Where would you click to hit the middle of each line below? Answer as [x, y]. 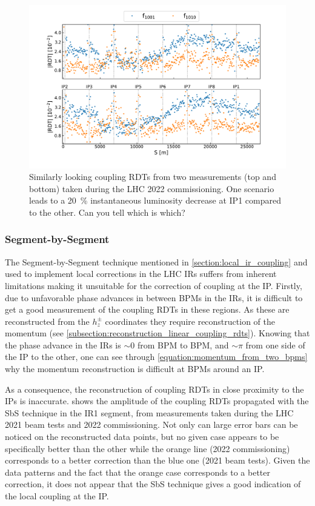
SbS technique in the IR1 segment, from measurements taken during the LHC [149, 412]
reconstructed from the [47, 321]
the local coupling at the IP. [57, 496]
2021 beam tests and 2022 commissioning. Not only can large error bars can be [151, 424]
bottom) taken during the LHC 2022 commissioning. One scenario [152, 188]
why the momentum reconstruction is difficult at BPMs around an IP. [135, 369]
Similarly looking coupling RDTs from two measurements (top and [153, 177]
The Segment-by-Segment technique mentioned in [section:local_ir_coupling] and [156, 261]
